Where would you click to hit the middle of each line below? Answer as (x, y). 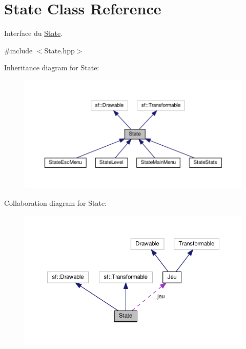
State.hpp (59, 50)
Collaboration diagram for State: (56, 203)
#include (18, 50)
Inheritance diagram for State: (52, 67)
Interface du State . (34, 33)
